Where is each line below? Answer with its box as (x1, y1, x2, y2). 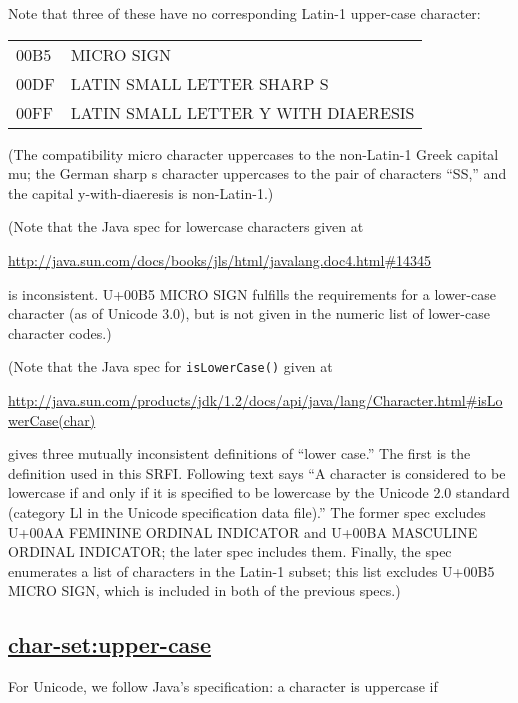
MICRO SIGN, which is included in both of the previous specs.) (8, 580, 401, 601)
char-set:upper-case (8, 629, 211, 660)
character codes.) (8, 322, 112, 343)
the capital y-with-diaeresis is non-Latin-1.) (8, 182, 274, 203)
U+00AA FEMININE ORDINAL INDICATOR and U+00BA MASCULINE (8, 521, 478, 542)
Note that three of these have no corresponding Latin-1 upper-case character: (8, 3, 481, 23)
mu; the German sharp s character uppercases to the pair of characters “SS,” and (8, 163, 507, 184)
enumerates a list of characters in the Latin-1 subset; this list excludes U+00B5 (8, 560, 495, 581)
